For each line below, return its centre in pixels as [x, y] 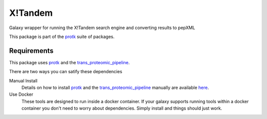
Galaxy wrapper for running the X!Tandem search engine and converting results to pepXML [102, 28]
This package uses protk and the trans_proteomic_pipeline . [69, 62]
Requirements [31, 51]
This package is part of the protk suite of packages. [62, 37]
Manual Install [23, 80]
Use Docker [21, 94]
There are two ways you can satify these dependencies [66, 72]
